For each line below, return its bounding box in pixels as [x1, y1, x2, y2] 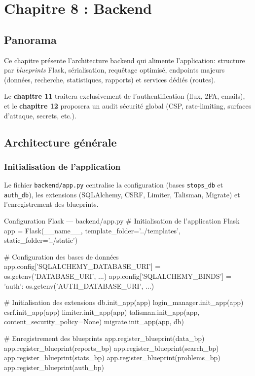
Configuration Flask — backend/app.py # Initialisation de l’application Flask [4, 216, 240, 226]
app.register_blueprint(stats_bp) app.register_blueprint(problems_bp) [4, 352, 220, 363]
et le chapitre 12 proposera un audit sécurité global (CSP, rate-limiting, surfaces [4, 100, 252, 111]
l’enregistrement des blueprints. [4, 199, 99, 209]
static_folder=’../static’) [4, 235, 78, 245]
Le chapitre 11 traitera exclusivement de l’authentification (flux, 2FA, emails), [4, 91, 245, 101]
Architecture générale [4, 134, 117, 150]
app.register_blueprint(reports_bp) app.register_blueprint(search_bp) [4, 342, 219, 353]
